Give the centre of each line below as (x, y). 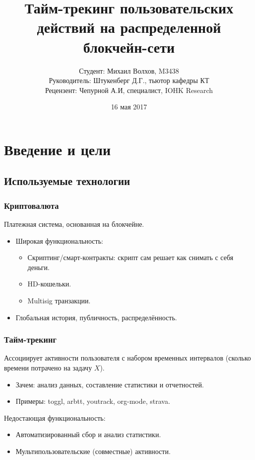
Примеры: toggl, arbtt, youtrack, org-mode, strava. (93, 401)
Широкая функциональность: (59, 240)
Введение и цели (58, 149)
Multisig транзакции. (59, 301)
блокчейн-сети (129, 46)
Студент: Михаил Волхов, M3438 (129, 70)
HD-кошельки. (49, 284)
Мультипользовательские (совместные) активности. (93, 451)
